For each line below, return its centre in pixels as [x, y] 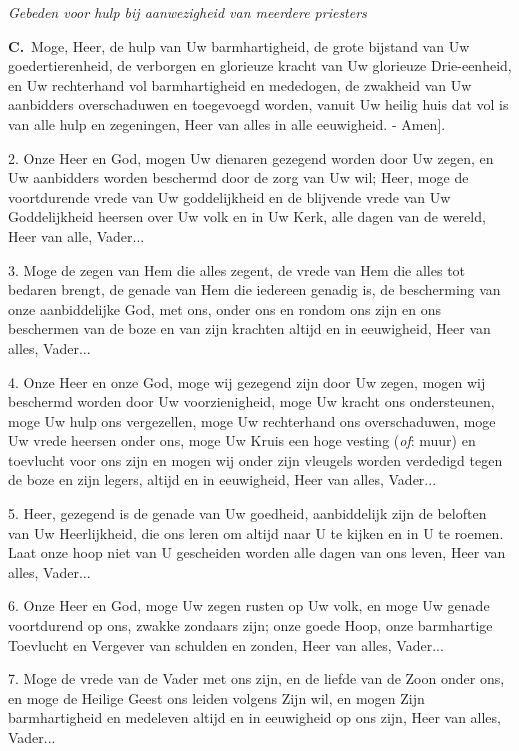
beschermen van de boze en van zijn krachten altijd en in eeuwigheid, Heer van [249, 328]
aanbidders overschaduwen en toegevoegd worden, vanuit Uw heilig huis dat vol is [258, 104]
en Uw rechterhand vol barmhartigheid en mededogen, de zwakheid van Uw [240, 84]
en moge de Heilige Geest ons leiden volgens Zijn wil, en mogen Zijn [216, 697]
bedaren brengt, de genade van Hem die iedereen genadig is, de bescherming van [254, 289]
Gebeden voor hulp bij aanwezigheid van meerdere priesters [187, 12]
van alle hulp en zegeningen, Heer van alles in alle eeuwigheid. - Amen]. [227, 123]
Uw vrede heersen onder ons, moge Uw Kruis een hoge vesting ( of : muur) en [242, 440]
